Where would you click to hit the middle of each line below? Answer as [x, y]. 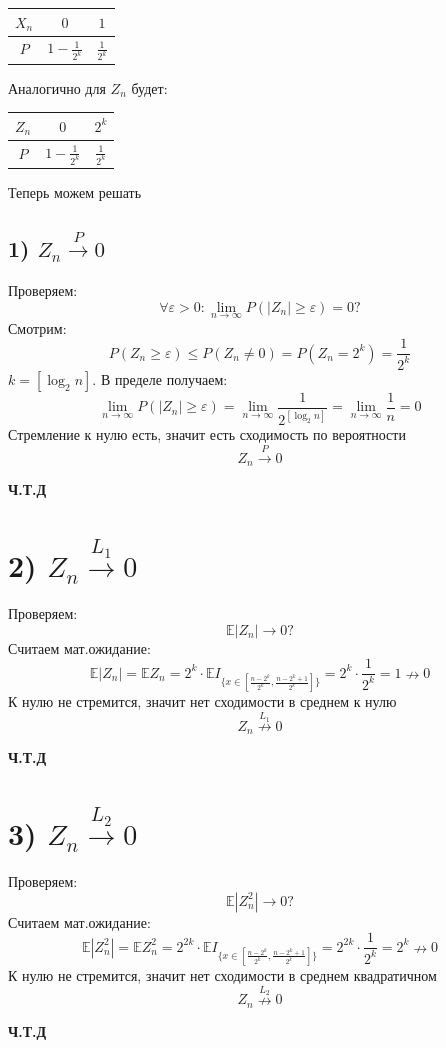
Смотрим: [37, 327]
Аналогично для [57, 87]
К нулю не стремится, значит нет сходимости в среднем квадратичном [222, 974]
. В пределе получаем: [160, 378]
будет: [149, 87]
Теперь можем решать [75, 192]
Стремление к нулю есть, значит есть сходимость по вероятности [207, 434]
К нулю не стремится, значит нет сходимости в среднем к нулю [202, 701]
